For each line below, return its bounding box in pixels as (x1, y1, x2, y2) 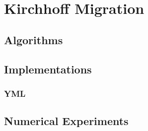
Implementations (4, 61, 92, 76)
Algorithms (4, 32, 63, 47)
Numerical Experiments (4, 113, 129, 129)
